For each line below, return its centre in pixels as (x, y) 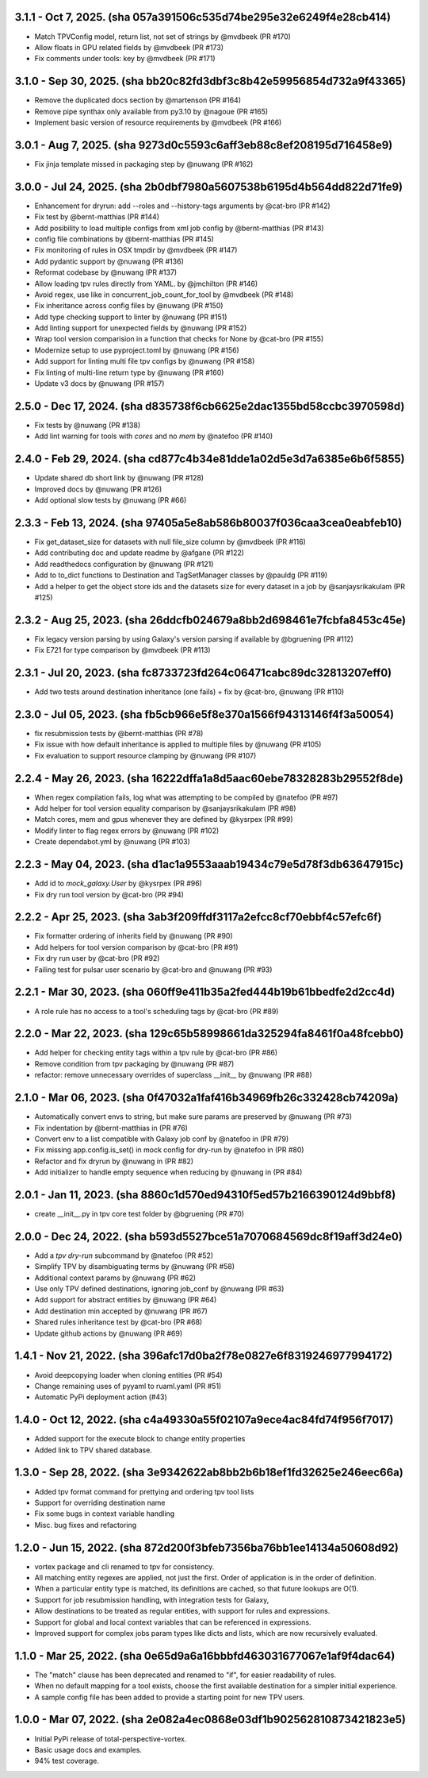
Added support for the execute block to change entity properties (140, 1439)
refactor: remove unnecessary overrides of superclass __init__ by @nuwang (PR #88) (173, 1075)
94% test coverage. (67, 1761)
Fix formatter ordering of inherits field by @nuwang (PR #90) (134, 936)
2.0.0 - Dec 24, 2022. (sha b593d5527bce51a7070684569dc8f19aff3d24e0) (209, 1236)
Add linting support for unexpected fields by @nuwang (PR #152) (141, 328)
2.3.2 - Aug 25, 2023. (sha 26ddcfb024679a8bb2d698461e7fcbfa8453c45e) (210, 620)
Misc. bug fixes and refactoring (86, 1525)
